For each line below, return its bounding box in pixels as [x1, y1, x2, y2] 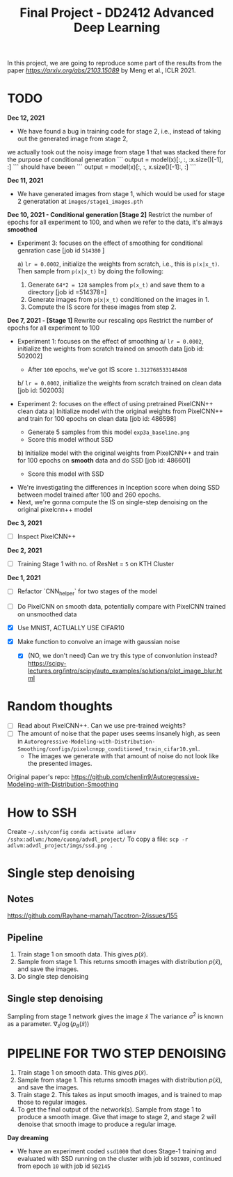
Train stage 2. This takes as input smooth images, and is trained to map [17, 1091, 223, 1099]
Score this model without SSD [27, 435, 113, 444]
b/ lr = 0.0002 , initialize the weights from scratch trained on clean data [17, 379, 223, 387]
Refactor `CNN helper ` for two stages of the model [17, 587, 158, 598]
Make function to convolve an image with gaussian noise [17, 638, 180, 646]
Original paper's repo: [7, 773, 70, 781]
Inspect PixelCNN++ [17, 532, 77, 541]
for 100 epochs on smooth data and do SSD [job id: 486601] [17, 456, 191, 465]
